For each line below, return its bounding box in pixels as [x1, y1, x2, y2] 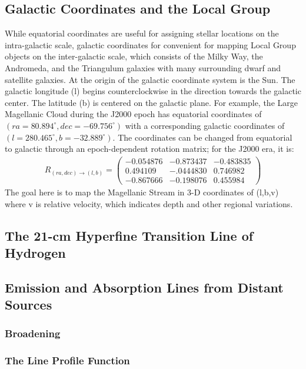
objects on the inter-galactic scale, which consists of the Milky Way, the [5, 50, 263, 62]
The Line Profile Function [5, 353, 130, 368]
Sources [5, 295, 52, 314]
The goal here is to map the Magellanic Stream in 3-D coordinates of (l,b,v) [5, 185, 279, 198]
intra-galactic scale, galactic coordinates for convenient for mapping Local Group [5, 38, 296, 51]
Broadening [5, 326, 61, 341]
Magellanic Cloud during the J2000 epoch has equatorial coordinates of [5, 108, 262, 120]
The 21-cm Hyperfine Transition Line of [5, 226, 254, 244]
